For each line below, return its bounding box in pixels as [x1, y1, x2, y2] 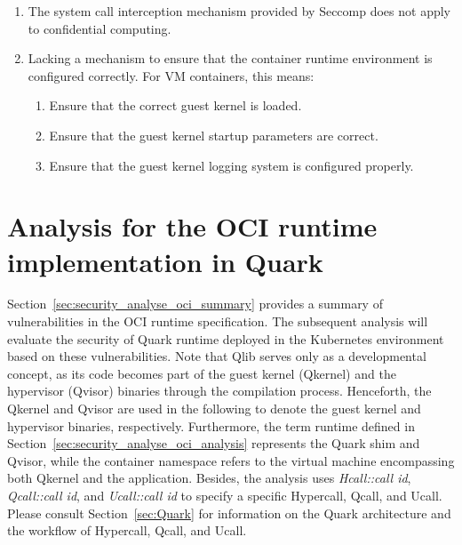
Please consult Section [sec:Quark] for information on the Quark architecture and [7, 503, 451, 522]
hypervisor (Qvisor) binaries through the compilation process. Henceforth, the [7, 381, 432, 400]
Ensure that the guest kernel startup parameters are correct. [49, 125, 378, 144]
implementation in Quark [7, 243, 323, 279]
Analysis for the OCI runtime [7, 208, 378, 244]
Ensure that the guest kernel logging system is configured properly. [49, 156, 414, 174]
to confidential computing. [28, 19, 171, 37]
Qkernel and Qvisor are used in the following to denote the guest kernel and [7, 399, 421, 418]
